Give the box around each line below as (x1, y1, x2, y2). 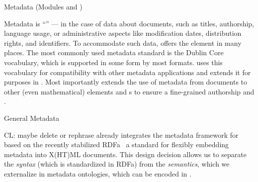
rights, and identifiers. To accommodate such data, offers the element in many (4, 37, 242, 48)
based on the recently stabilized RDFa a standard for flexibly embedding (4, 139, 229, 150)
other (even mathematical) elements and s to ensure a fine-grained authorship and (4, 86, 255, 96)
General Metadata (4, 112, 59, 123)
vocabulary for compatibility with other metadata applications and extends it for (4, 67, 251, 77)
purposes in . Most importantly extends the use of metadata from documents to (4, 77, 248, 87)
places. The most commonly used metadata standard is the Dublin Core (4, 47, 224, 58)
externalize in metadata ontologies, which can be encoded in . (4, 168, 191, 179)
